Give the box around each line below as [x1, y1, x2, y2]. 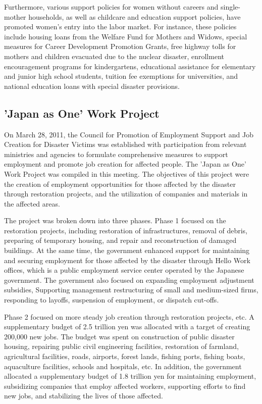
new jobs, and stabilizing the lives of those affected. [4, 390, 163, 401]
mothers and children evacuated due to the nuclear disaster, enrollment [4, 50, 224, 61]
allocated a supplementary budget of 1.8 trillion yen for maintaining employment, [4, 371, 256, 381]
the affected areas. [4, 198, 60, 209]
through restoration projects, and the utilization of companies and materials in [4, 188, 248, 199]
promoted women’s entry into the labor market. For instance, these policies [4, 21, 237, 32]
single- [221, 2, 240, 12]
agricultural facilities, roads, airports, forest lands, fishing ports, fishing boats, [4, 351, 245, 362]
